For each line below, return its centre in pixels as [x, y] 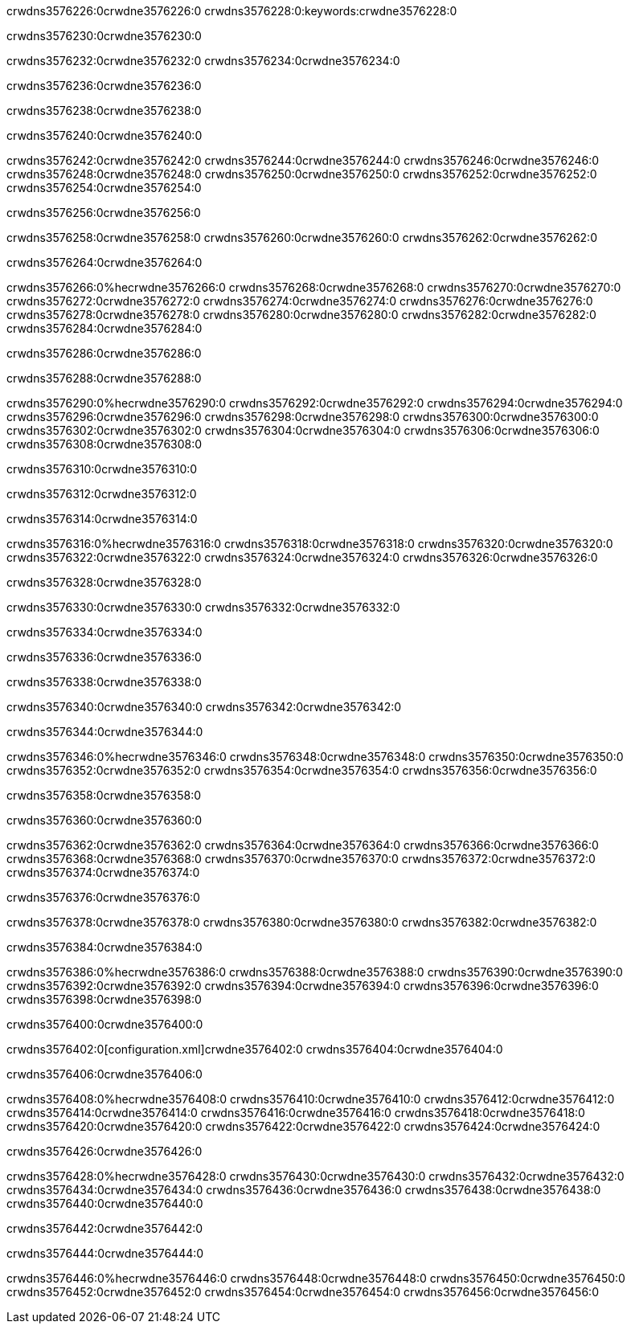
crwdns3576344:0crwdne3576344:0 [105, 732]
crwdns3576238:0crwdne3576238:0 [104, 110]
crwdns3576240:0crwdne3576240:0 [104, 135]
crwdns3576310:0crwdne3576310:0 [102, 469]
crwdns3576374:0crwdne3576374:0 [103, 872]
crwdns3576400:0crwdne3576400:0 [105, 1024]
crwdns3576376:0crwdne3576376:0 [103, 897]
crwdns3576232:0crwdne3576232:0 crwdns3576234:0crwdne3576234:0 [203, 61]
